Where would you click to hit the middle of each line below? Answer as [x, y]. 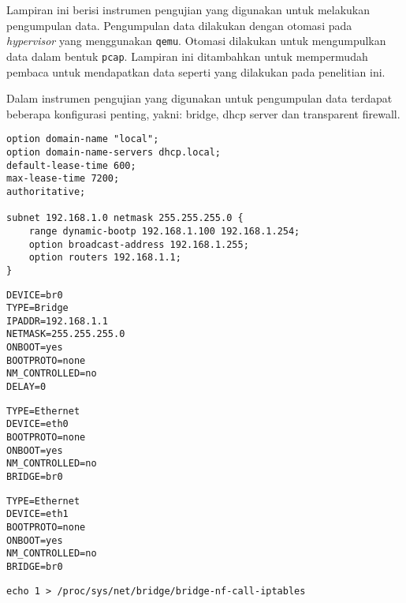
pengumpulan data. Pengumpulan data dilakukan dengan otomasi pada [179, 25]
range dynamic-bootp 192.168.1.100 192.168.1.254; [164, 231]
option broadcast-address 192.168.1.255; [139, 244]
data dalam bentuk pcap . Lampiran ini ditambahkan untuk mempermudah [187, 56]
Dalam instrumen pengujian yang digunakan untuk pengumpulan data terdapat [199, 98]
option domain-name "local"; [83, 139]
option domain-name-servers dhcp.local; [114, 152]
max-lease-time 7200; [63, 179]
